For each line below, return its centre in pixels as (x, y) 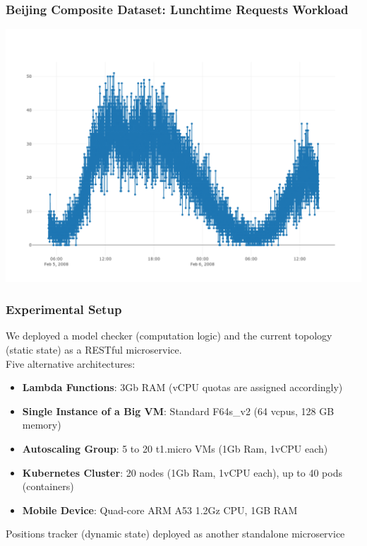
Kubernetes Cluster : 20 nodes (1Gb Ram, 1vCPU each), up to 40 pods (182, 472)
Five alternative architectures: (71, 363)
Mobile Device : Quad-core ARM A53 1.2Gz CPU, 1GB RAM (160, 510)
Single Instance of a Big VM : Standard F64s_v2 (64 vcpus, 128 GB (178, 411)
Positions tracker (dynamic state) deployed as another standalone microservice (175, 534)
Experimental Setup (64, 309)
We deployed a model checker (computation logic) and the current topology (169, 336)
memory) (42, 425)
